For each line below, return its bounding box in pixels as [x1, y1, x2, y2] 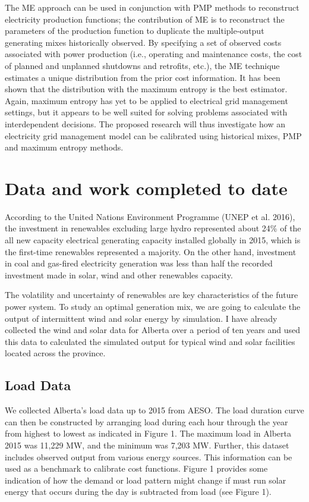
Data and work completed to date [5, 175, 288, 200]
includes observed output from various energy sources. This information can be [5, 450, 292, 463]
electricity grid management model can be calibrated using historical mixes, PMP [5, 129, 302, 142]
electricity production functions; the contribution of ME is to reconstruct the [5, 12, 285, 25]
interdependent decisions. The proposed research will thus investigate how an [5, 117, 285, 130]
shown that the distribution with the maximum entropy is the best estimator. [5, 83, 288, 95]
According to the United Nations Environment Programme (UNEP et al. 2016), [5, 210, 295, 222]
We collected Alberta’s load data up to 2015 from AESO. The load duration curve [5, 404, 304, 416]
